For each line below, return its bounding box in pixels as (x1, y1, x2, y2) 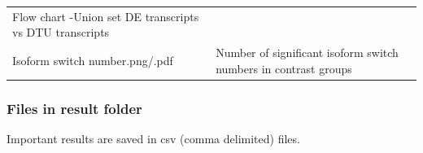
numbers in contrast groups (216, 59, 352, 76)
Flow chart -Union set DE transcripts (12, 7, 199, 24)
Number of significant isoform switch (216, 44, 399, 61)
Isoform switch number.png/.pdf (12, 51, 173, 68)
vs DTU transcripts (12, 24, 110, 41)
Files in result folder (7, 98, 142, 118)
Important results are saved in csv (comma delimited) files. (7, 130, 300, 147)
